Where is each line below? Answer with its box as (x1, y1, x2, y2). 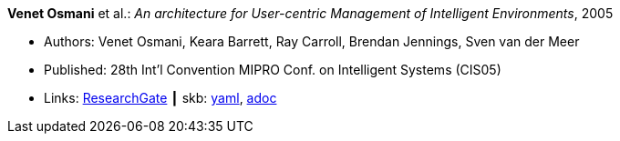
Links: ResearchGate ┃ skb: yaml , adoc (44, 90, 277, 106)
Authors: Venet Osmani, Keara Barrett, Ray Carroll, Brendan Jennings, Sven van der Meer (44, 34, 580, 49)
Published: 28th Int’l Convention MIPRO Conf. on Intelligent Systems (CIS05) (44, 62, 501, 77)
